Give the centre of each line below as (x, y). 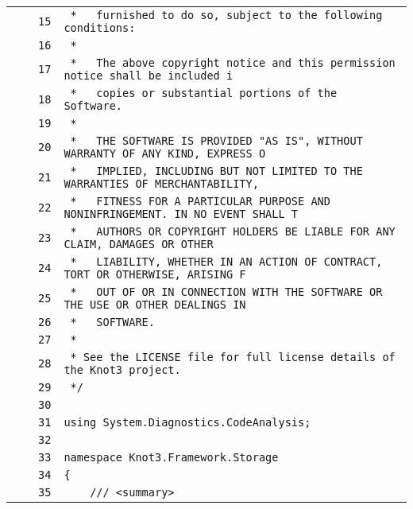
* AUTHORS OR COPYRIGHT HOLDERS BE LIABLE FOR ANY (233, 231)
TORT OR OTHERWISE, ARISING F (155, 274)
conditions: (100, 28)
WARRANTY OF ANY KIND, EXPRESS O (165, 153)
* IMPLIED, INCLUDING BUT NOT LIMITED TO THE (216, 171)
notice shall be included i (149, 76)
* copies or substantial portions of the (204, 93)
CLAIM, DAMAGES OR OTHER (139, 244)
